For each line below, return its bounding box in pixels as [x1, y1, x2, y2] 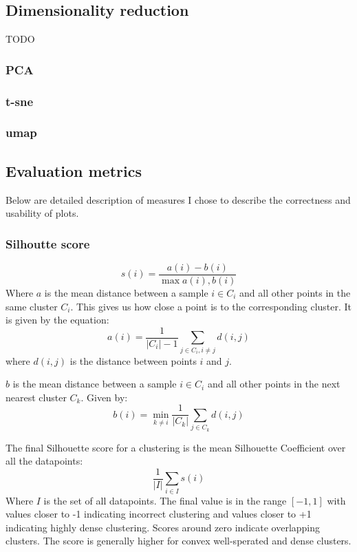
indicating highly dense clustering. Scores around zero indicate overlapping [6, 520, 321, 534]
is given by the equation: [6, 312, 109, 327]
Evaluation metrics [6, 160, 142, 181]
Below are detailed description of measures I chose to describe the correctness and [6, 192, 351, 206]
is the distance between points [69, 353, 197, 368]
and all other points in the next [207, 376, 340, 391]
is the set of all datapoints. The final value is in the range [43, 493, 287, 507]
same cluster [6, 299, 58, 313]
